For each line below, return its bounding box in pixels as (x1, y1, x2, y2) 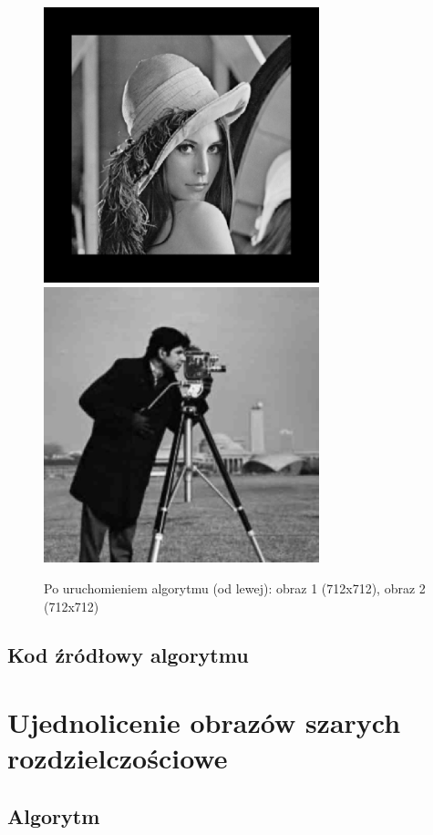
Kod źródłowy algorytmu (7, 641, 249, 669)
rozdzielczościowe (7, 739, 228, 777)
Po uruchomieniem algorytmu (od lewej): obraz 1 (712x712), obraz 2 (44, 578, 426, 597)
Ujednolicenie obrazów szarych (7, 704, 401, 741)
